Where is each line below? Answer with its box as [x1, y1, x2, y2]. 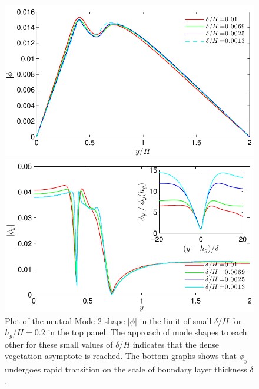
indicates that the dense [132, 338, 220, 350]
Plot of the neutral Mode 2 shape [5, 314, 125, 327]
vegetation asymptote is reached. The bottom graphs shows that [5, 350, 237, 362]
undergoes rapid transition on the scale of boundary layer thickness [5, 363, 247, 375]
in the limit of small [140, 314, 212, 327]
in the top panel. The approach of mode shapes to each [48, 326, 247, 338]
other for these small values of [5, 338, 113, 350]
